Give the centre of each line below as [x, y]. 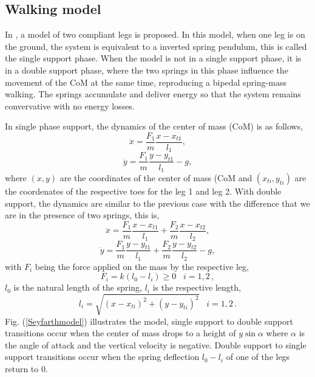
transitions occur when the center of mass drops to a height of [120, 333]
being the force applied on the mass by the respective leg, [142, 266]
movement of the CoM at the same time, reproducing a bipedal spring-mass [146, 82]
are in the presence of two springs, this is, [82, 215]
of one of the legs [258, 357]
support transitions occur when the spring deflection [102, 357]
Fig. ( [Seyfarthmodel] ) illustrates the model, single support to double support [149, 321]
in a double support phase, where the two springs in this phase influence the [147, 70]
